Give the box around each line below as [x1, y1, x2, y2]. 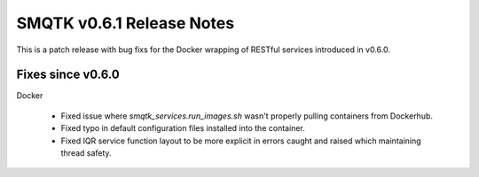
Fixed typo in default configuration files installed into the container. [60, 123, 305, 134]
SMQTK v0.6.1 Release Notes [16, 13, 235, 33]
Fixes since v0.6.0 [16, 67, 120, 82]
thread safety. [60, 148, 112, 158]
